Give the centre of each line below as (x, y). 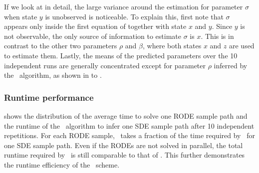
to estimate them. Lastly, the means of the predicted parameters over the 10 (121, 55)
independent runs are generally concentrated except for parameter (105, 65)
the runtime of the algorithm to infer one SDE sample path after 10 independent (129, 125)
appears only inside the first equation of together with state (95, 26)
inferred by (231, 65)
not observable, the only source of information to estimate (93, 36)
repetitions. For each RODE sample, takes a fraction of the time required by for (129, 135)
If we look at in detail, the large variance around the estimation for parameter (124, 6)
